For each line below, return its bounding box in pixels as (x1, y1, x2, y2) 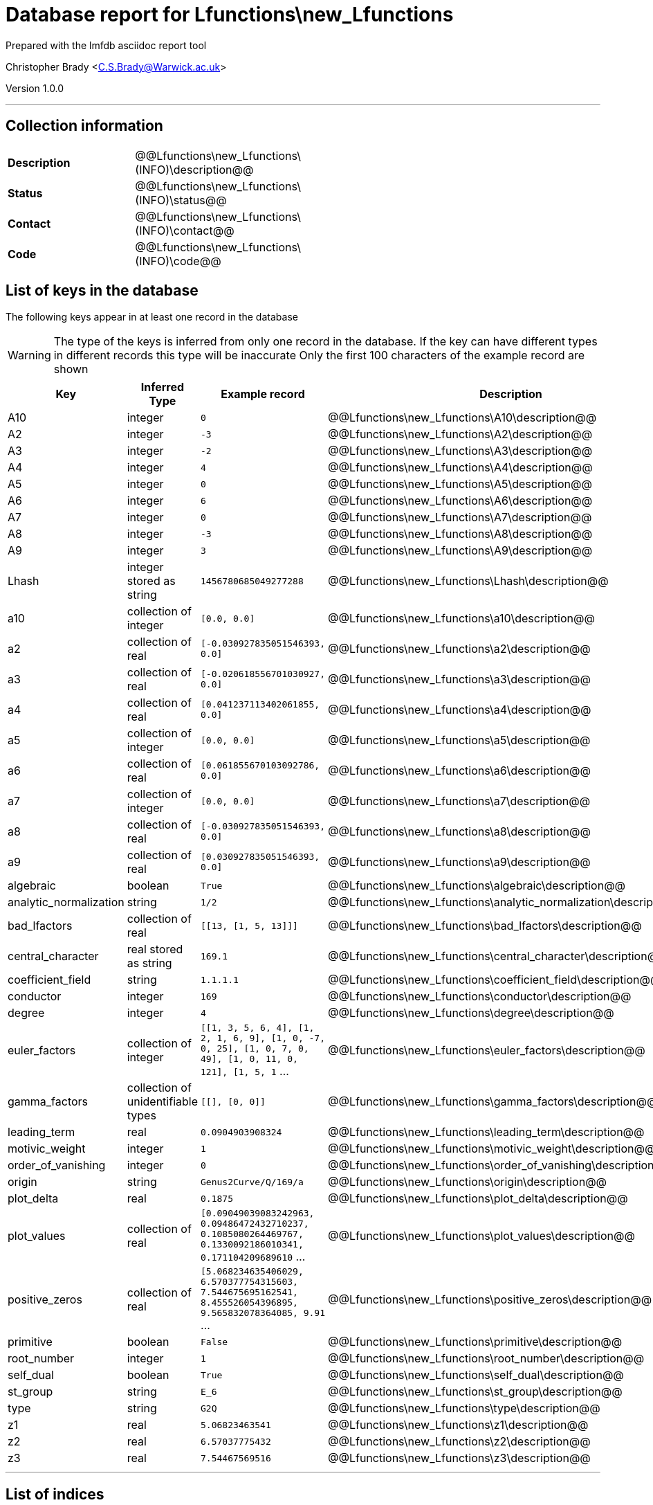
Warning (8, 348, 51, 363)
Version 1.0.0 (6, 82, 64, 94)
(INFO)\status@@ (135, 192, 227, 207)
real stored (127, 942, 183, 957)
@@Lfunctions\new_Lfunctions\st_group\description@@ (328, 1385, 623, 1399)
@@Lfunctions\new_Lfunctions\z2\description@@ (328, 1434, 591, 1449)
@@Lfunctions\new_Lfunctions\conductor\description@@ (328, 989, 632, 1004)
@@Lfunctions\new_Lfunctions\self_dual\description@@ (328, 1368, 624, 1382)
